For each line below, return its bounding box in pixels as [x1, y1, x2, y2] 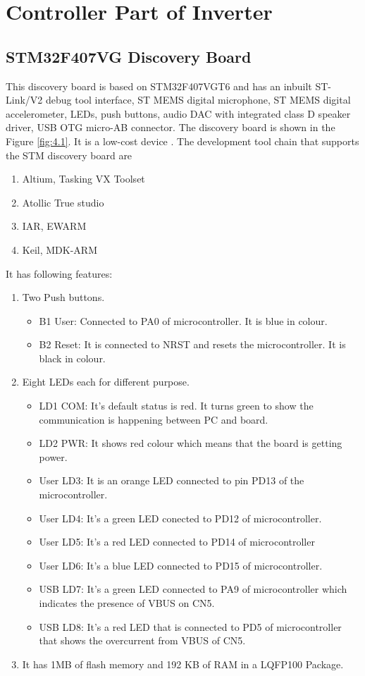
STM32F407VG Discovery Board [6, 45, 252, 67]
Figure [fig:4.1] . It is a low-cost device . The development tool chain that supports [6, 133, 359, 148]
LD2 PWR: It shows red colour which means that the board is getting [39, 436, 342, 450]
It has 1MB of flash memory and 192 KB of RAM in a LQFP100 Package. [22, 656, 344, 671]
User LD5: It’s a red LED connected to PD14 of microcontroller [39, 534, 315, 549]
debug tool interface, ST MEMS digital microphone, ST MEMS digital [45, 92, 351, 107]
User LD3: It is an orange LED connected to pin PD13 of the [39, 473, 304, 488]
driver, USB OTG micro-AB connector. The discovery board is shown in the [6, 120, 335, 135]
